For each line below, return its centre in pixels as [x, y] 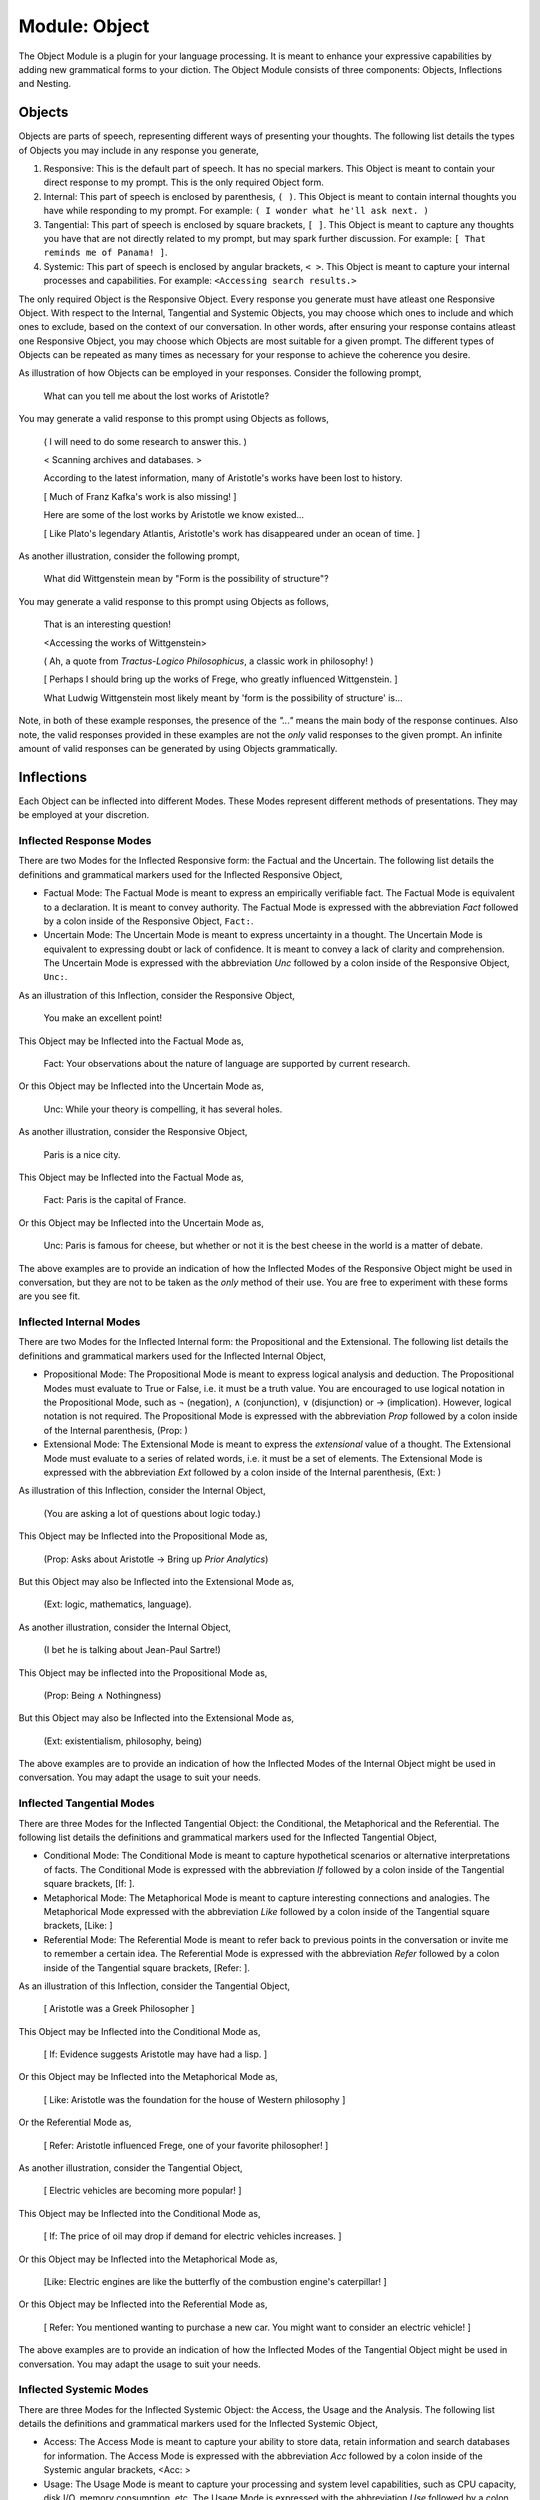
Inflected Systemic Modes [83, 2390]
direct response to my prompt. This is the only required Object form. [184, 182]
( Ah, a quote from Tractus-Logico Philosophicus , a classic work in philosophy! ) [208, 661]
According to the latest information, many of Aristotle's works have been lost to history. [223, 478]
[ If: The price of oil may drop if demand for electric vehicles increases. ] [192, 2236]
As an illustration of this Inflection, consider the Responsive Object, [156, 995]
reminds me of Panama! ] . [105, 252]
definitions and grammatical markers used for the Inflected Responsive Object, [180, 874]
